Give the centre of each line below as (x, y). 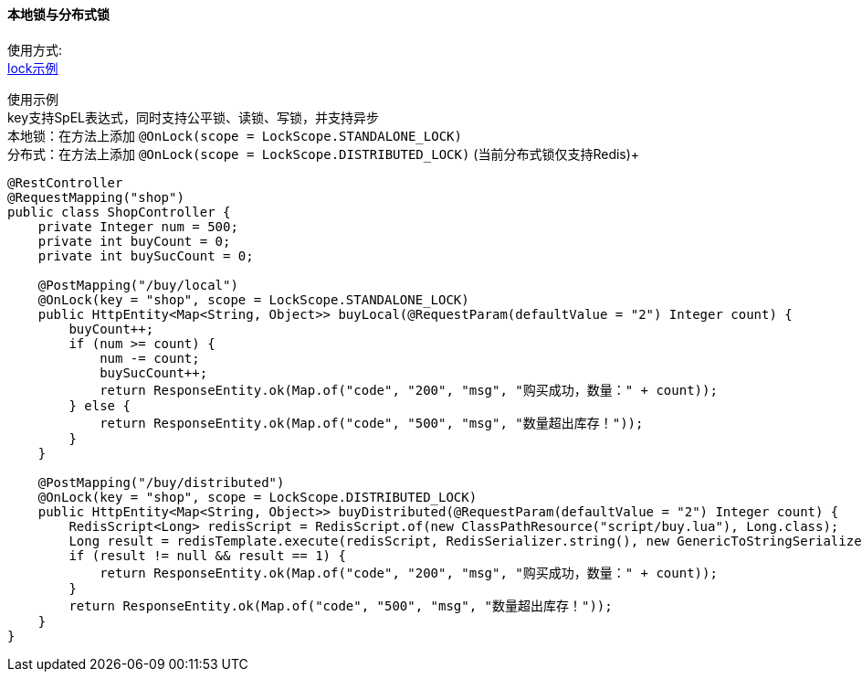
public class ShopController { (119, 212)
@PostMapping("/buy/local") (138, 285)
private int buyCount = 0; (134, 241)
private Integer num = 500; (138, 226)
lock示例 (33, 68)
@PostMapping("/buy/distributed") (161, 482)
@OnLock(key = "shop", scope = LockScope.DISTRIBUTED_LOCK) (258, 497)
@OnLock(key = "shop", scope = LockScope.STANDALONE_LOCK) (253, 299)
